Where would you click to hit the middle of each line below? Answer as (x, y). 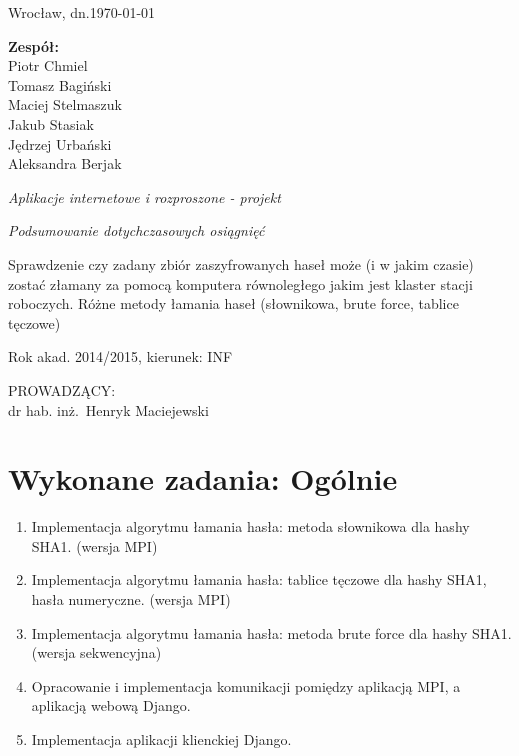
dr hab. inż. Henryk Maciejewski (108, 409)
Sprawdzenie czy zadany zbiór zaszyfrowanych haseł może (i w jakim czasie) (241, 263)
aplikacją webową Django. (111, 705)
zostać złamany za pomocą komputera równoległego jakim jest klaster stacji (240, 283)
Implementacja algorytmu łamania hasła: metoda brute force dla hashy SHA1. (271, 632)
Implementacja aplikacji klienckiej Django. (161, 738)
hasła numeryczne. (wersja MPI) (131, 599)
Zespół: (33, 45)
